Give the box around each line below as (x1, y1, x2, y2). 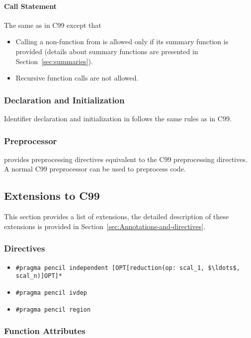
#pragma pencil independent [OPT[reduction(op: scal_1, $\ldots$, (15, 264, 240, 271)
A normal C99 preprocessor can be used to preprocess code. (4, 164, 186, 174)
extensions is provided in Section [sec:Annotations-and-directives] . (4, 221, 206, 231)
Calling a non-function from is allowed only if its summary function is (15, 36, 229, 47)
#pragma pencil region (15, 306, 91, 313)
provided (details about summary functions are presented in (15, 46, 198, 56)
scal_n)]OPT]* (15, 272, 62, 280)
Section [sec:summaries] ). (15, 56, 93, 66)
